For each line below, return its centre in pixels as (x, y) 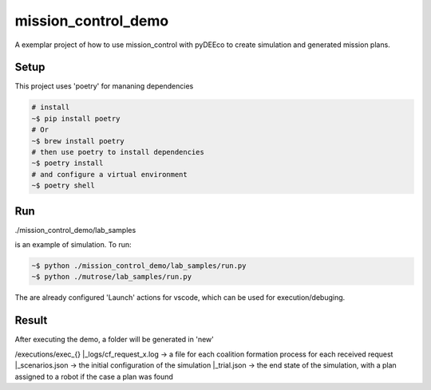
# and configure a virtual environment (109, 174)
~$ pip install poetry (76, 118)
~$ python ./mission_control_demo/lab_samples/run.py (139, 266)
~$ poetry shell (63, 186)
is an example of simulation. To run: (73, 245)
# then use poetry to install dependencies (118, 152)
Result (31, 320)
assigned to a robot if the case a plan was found (94, 376)
